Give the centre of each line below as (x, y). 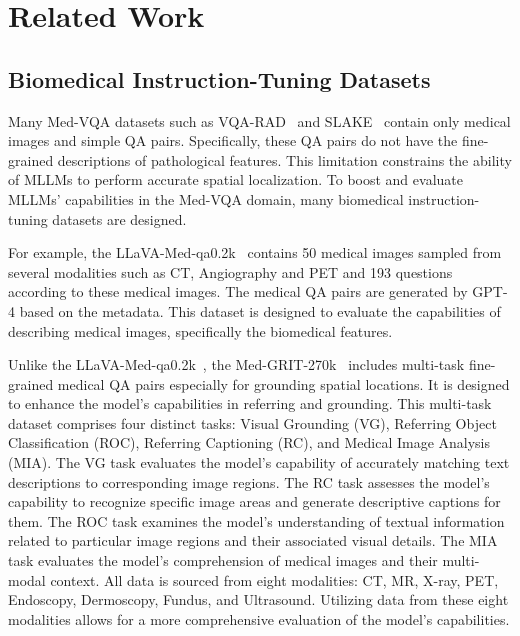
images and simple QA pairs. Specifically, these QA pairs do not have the (233, 140)
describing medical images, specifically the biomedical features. (200, 330)
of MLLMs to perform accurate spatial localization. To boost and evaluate (235, 179)
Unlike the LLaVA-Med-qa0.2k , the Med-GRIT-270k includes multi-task (236, 364)
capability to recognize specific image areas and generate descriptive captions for (254, 501)
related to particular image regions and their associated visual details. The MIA (253, 540)
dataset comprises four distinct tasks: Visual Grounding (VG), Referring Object (252, 422)
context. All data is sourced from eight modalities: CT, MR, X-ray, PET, (274, 579)
